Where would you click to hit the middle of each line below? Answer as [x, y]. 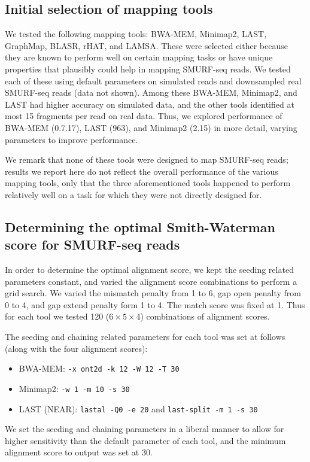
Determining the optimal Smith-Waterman [140, 227]
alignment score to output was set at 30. [79, 452]
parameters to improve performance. [72, 139]
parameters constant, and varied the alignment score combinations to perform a [151, 281]
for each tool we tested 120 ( [57, 316]
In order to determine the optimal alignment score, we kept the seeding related [149, 270]
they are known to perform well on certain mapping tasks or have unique [139, 57]
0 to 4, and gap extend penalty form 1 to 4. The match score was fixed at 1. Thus [155, 304]
